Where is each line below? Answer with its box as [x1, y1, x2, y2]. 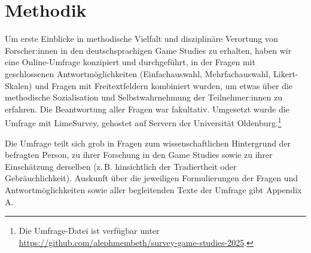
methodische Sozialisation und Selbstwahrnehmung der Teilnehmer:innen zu [5, 91, 282, 103]
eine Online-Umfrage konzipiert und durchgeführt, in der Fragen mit [5, 56, 255, 68]
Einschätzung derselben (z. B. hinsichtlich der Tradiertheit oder [5, 160, 237, 172]
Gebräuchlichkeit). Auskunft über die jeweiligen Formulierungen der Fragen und [5, 172, 298, 184]
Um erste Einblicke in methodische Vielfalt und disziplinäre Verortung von [5, 32, 278, 45]
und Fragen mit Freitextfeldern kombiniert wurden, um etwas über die [35, 79, 293, 92]
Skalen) [5, 79, 32, 92]
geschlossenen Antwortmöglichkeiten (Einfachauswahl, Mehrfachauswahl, [5, 67, 271, 80]
